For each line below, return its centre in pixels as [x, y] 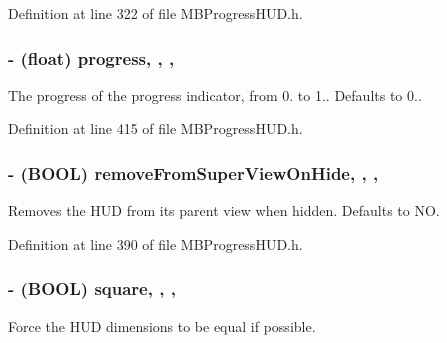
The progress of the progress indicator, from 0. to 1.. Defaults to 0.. [215, 94]
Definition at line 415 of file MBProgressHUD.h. [155, 128]
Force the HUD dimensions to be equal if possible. [162, 325]
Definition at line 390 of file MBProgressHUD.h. [155, 243]
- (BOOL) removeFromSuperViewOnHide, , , [193, 172]
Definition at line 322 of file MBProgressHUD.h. [155, 13]
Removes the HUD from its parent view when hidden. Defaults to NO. [224, 210]
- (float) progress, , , [91, 57]
